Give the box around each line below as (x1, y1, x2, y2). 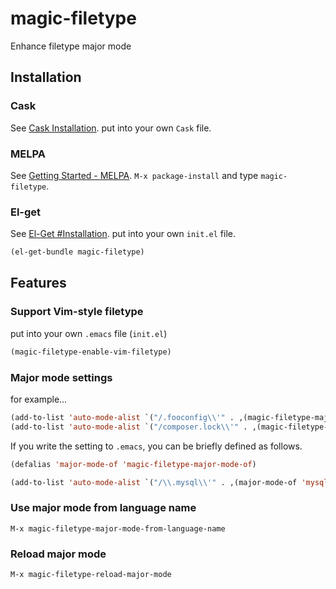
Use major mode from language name (10, 501, 197, 515)
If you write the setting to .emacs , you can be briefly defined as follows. (10, 440, 303, 452)
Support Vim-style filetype (10, 305, 144, 319)
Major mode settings (10, 370, 113, 384)
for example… (10, 393, 68, 405)
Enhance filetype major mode (10, 40, 132, 52)
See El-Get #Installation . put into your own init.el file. (10, 228, 236, 240)
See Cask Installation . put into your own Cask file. (10, 122, 212, 134)
